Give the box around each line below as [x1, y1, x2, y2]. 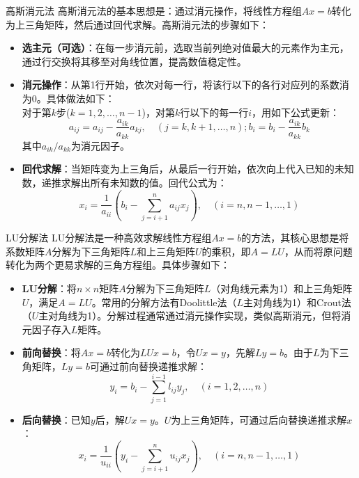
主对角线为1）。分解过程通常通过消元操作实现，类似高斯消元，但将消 [38, 308, 351, 323]
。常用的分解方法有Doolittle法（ [91, 294, 237, 309]
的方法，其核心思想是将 [241, 230, 349, 245]
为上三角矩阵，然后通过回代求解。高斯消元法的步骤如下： [6, 17, 269, 31]
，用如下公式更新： [252, 104, 340, 119]
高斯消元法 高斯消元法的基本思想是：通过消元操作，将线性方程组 [6, 3, 302, 17]
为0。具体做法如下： [22, 90, 115, 105]
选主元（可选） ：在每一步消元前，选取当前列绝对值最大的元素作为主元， [22, 40, 349, 55]
